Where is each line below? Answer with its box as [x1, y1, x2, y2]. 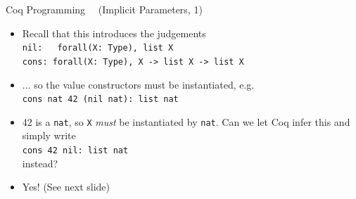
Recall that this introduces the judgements [22, 25, 206, 40]
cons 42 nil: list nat [22, 146, 129, 155]
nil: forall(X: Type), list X [22, 43, 174, 53]
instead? [22, 155, 58, 170]
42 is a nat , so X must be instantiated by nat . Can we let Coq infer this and [22, 114, 350, 129]
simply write [22, 128, 76, 143]
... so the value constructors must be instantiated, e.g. [22, 77, 255, 91]
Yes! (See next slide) [22, 179, 110, 194]
